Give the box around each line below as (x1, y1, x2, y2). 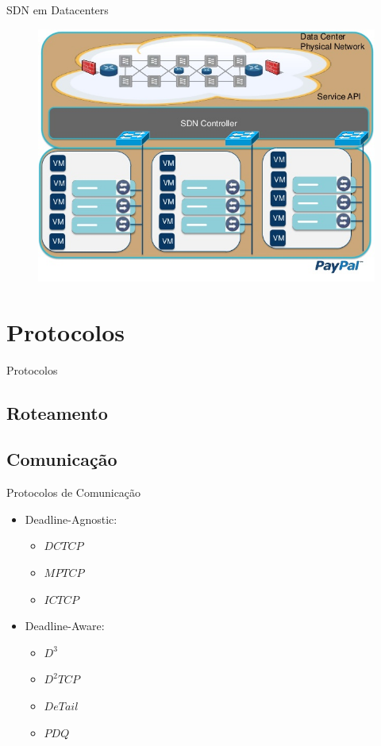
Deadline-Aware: (25, 617, 105, 634)
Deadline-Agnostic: (25, 510, 117, 527)
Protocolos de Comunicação (6, 484, 141, 501)
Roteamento (6, 400, 108, 425)
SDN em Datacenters (6, 2, 109, 17)
